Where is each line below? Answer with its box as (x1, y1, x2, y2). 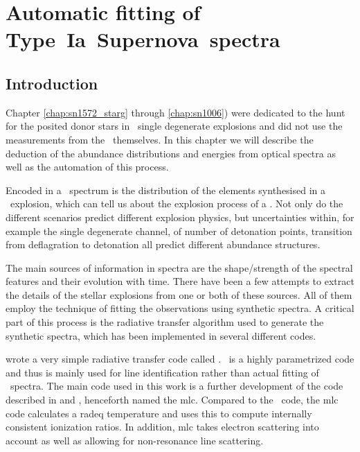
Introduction (6, 72, 98, 94)
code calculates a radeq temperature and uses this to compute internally (6, 406, 312, 420)
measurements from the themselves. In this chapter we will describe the (6, 132, 314, 146)
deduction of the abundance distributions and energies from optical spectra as (6, 146, 336, 160)
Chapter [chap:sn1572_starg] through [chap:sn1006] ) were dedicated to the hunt (6, 105, 345, 119)
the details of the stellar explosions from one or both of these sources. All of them (6, 287, 352, 302)
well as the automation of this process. (6, 159, 169, 174)
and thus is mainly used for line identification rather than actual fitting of (6, 365, 319, 379)
